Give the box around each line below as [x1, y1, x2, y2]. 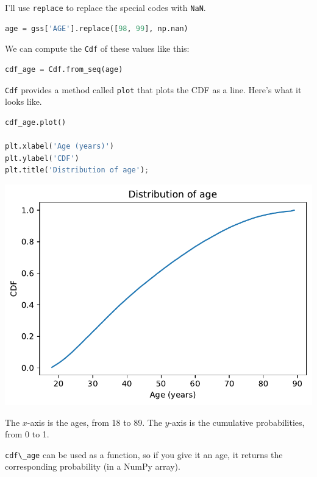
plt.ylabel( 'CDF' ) [5, 154, 79, 163]
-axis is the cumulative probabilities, [169, 415, 305, 428]
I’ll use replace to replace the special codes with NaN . [5, 1, 206, 13]
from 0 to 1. [5, 428, 49, 440]
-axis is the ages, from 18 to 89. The [27, 415, 162, 428]
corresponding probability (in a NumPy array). [5, 460, 180, 473]
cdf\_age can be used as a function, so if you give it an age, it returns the [5, 448, 283, 461]
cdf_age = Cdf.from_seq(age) [5, 65, 123, 74]
